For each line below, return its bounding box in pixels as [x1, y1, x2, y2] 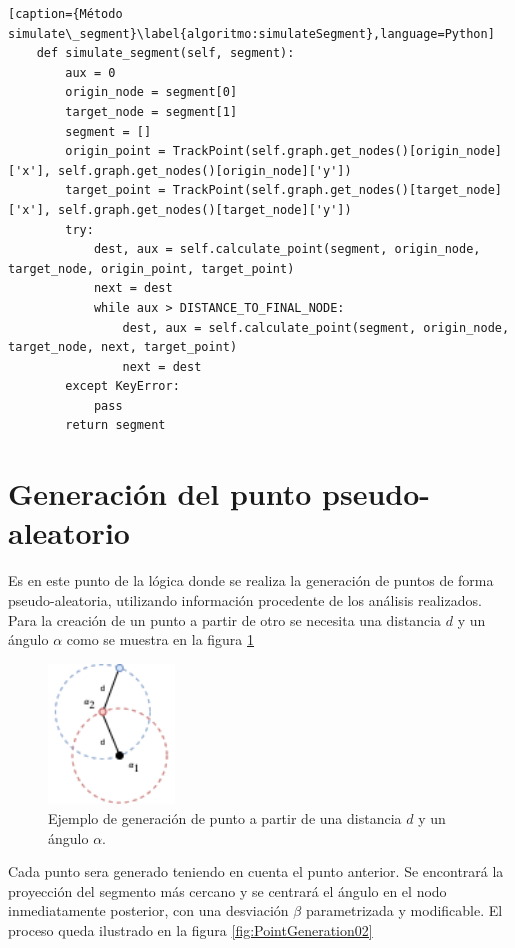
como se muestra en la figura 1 [66, 629, 255, 650]
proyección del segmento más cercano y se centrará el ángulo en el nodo [8, 880, 447, 901]
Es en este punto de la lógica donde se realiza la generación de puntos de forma [8, 570, 494, 591]
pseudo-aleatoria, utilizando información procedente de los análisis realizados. [8, 589, 482, 610]
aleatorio [8, 512, 130, 553]
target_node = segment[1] [65, 104, 238, 119]
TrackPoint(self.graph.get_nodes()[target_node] [172, 183, 502, 198]
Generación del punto [8, 473, 312, 514]
